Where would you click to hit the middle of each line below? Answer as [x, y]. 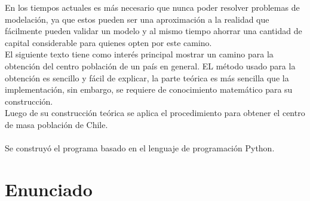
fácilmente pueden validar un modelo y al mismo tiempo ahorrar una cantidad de [154, 31]
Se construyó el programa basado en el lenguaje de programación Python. [140, 148]
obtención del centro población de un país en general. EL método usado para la [150, 66]
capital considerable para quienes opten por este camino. [108, 42]
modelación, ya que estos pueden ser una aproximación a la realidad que [137, 19]
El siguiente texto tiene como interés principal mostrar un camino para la [139, 54]
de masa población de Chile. [56, 124]
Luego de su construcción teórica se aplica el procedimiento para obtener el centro [155, 113]
